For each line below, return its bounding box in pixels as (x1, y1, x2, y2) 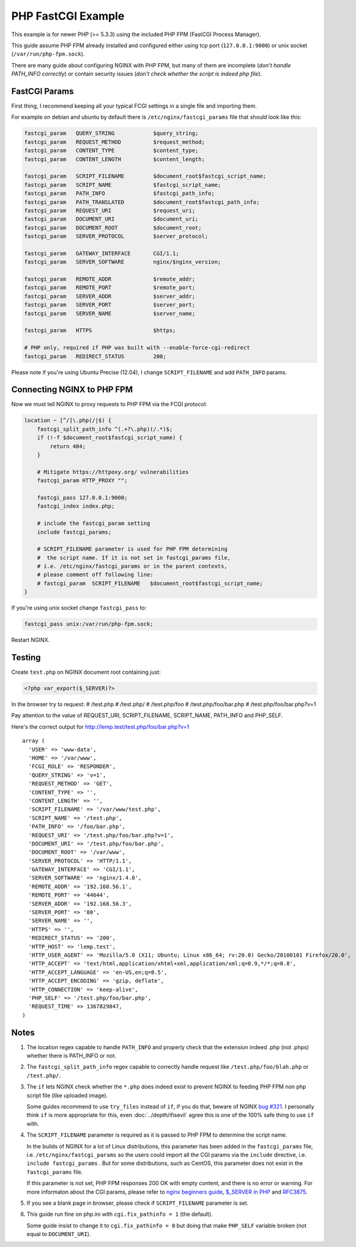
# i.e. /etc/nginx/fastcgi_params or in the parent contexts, (37, 563, 228, 570)
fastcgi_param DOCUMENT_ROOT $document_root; (24, 224, 202, 231)
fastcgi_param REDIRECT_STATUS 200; (24, 353, 166, 360)
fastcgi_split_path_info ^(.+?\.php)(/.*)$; (37, 426, 173, 432)
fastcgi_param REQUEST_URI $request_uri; (24, 207, 196, 214)
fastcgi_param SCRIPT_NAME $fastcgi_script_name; (24, 181, 221, 188)
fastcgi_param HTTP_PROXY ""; (37, 477, 128, 484)
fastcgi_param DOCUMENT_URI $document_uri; (24, 216, 199, 223)
